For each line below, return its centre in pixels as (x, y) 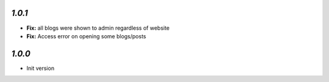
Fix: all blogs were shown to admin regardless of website (98, 28)
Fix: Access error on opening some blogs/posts (86, 36)
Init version (41, 68)
